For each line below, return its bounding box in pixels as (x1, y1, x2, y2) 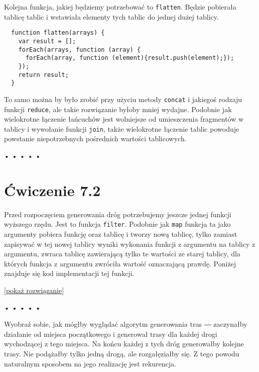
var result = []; (18, 37, 76, 45)
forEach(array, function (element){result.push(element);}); (25, 54, 234, 62)
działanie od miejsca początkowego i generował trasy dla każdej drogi (4, 328, 217, 339)
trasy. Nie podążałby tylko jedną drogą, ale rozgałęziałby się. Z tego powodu (4, 348, 239, 358)
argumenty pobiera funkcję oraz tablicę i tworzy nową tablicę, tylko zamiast (4, 228, 237, 239)
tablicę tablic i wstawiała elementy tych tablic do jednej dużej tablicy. (4, 11, 219, 22)
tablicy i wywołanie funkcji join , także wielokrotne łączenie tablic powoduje (4, 123, 239, 134)
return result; (18, 71, 69, 78)
